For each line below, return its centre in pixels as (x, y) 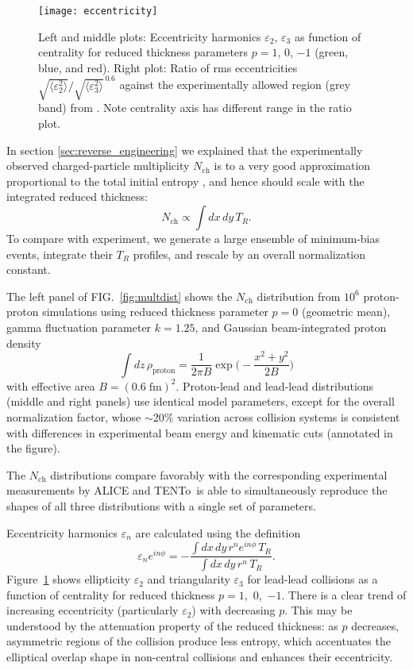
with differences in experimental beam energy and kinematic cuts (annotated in (200, 432)
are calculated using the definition (218, 532)
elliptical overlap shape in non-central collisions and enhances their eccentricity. (200, 657)
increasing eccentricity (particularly (93, 610)
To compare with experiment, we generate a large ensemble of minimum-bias (193, 239)
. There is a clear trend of (344, 594)
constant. (29, 270)
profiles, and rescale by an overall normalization (249, 254)
